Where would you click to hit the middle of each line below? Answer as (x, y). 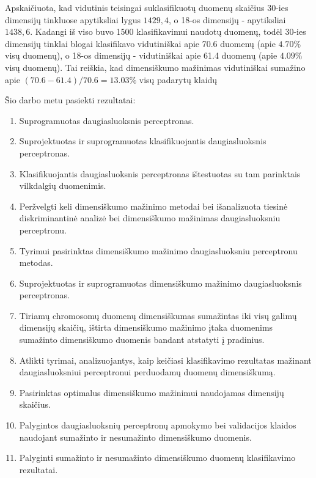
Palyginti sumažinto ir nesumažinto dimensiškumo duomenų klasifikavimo (157, 458)
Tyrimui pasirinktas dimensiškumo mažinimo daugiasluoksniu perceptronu (158, 250)
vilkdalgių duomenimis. (63, 186)
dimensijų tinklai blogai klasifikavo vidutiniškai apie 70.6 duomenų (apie (140, 43)
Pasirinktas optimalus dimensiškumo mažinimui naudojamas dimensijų (152, 392)
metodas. (36, 263)
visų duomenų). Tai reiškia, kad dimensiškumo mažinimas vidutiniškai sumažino (155, 67)
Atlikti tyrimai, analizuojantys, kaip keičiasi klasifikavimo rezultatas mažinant (165, 360)
